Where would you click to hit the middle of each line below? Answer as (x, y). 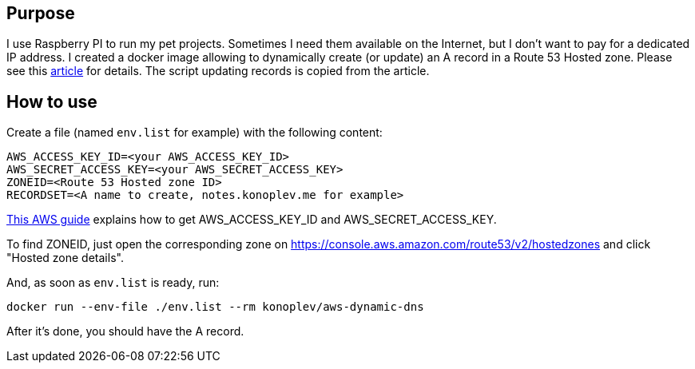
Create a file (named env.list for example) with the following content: (195, 133)
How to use (52, 101)
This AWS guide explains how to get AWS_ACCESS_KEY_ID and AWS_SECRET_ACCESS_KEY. (252, 220)
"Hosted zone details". (65, 258)
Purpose (41, 13)
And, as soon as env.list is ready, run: (113, 283)
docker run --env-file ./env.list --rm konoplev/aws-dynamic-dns (215, 307)
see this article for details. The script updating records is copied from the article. (218, 71)
